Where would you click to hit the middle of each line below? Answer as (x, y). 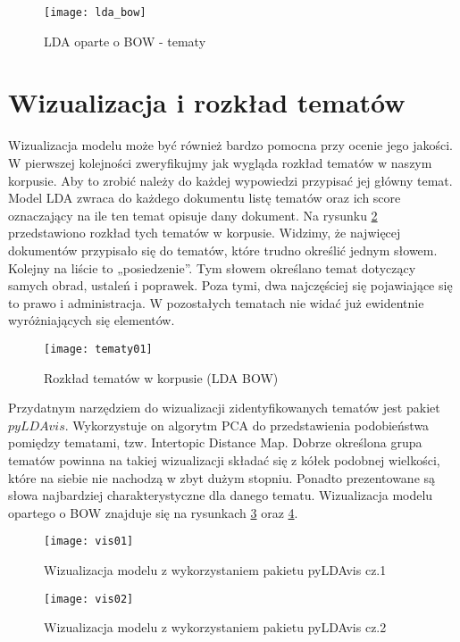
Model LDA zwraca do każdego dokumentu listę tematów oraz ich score (205, 198)
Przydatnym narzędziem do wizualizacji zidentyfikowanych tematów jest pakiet (224, 408)
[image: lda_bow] (95, 13)
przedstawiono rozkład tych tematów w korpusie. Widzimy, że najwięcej (205, 233)
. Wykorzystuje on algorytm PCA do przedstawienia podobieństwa (247, 425)
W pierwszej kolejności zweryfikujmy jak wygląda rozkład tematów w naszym (220, 162)
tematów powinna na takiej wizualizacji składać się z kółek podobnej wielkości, (224, 459)
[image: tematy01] (98, 349)
